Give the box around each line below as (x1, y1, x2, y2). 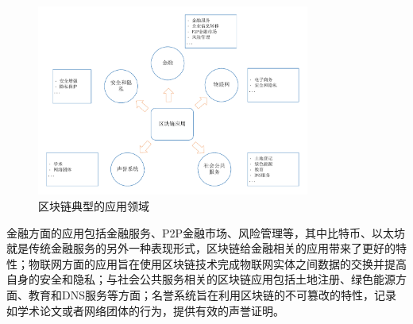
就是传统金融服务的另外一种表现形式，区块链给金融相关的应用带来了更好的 (6, 240, 396, 256)
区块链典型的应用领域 (38, 197, 149, 214)
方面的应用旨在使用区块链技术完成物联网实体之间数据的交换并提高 (61, 255, 407, 272)
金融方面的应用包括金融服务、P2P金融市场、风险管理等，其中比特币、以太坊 (6, 224, 406, 241)
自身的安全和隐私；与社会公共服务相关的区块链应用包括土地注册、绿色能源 (6, 271, 396, 287)
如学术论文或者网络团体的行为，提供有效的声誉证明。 (6, 302, 284, 318)
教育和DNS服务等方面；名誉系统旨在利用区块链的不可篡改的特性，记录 (28, 286, 396, 303)
